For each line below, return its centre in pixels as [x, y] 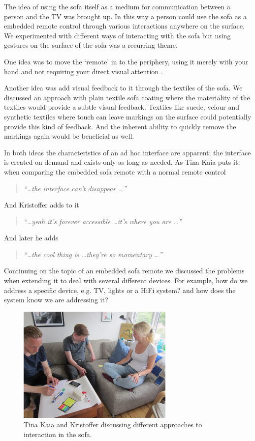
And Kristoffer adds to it [42, 205]
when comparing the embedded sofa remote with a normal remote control [115, 171]
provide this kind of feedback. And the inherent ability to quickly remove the [120, 126]
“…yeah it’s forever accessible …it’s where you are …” [103, 221]
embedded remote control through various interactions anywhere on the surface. [124, 26]
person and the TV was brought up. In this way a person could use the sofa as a [125, 16]
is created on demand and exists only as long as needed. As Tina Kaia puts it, [122, 162]
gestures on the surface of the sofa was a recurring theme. [91, 45]
